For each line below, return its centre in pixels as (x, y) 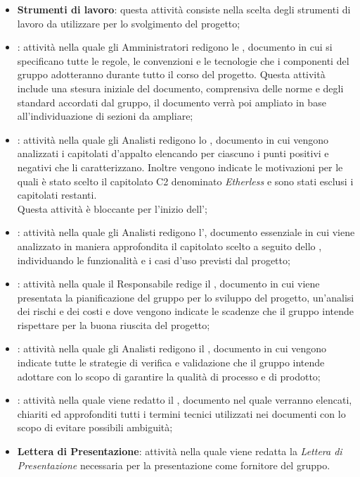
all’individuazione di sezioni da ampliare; (105, 116)
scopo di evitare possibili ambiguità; (95, 427)
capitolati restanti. (57, 195)
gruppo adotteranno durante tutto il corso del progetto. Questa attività (171, 74)
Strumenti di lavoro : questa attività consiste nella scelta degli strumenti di (184, 9)
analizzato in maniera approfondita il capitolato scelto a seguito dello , (169, 246)
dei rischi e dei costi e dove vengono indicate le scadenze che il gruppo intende (185, 311)
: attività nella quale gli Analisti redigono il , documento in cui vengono (172, 348)
